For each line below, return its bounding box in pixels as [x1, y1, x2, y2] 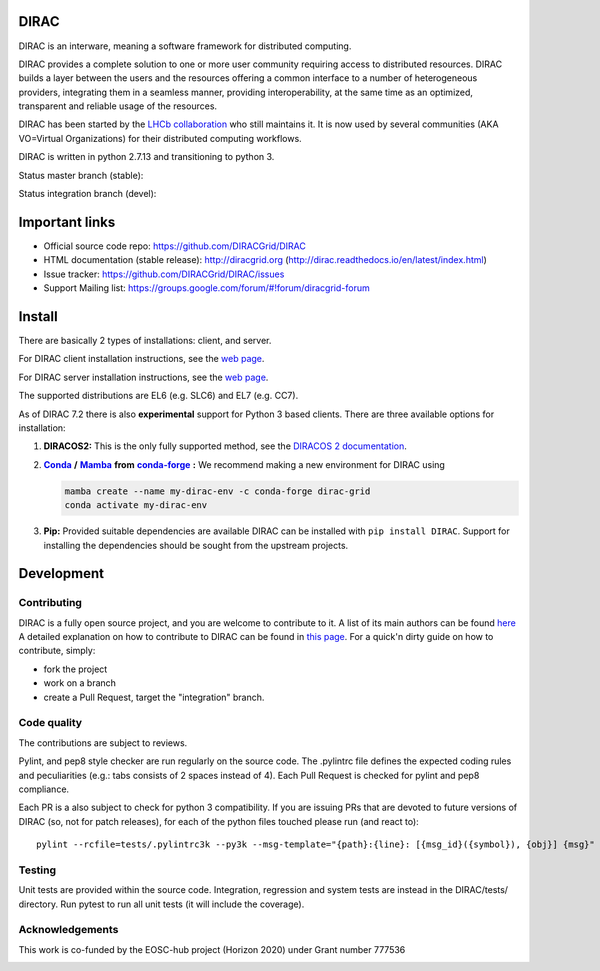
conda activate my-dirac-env [64, 500, 208, 511]
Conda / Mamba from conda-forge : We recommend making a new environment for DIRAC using [43, 458, 445, 470]
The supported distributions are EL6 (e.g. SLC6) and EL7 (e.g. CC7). [18, 390, 299, 402]
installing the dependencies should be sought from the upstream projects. [43, 539, 349, 551]
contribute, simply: [18, 645, 96, 657]
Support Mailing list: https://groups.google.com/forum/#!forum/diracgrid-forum [43, 282, 370, 294]
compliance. [18, 783, 70, 795]
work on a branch [43, 677, 117, 689]
